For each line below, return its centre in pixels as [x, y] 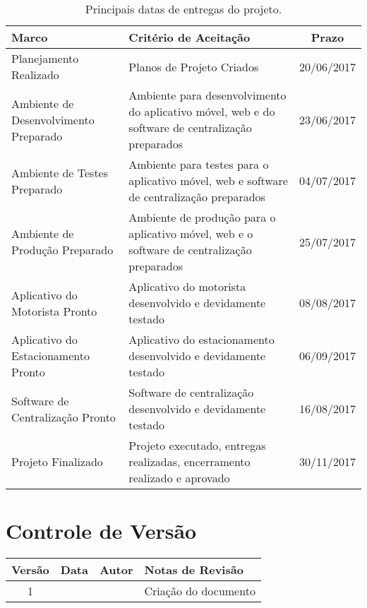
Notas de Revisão [194, 570]
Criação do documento [200, 591]
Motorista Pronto [54, 311]
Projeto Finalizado [57, 461]
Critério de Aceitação [189, 37]
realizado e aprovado [179, 478]
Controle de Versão [101, 531]
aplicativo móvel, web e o [191, 233]
